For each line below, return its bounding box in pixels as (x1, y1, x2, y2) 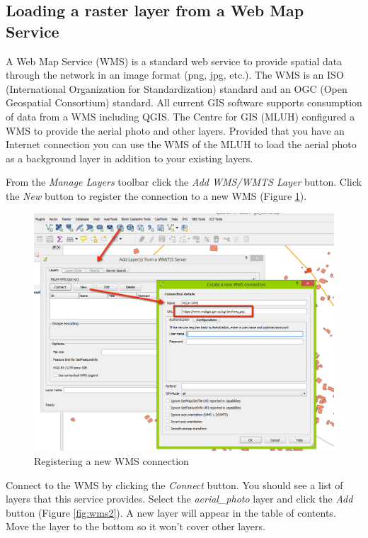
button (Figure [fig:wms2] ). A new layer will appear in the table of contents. (6, 505, 336, 520)
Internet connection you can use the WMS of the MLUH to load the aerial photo (6, 137, 357, 152)
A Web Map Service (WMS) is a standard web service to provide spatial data (6, 53, 343, 68)
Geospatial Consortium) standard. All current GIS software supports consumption (6, 95, 362, 110)
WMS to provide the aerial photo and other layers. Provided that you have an (6, 123, 345, 138)
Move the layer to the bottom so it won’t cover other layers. (6, 519, 265, 534)
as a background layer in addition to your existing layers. (6, 150, 253, 165)
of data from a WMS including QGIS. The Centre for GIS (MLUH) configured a (6, 108, 355, 123)
